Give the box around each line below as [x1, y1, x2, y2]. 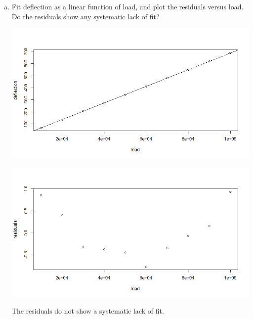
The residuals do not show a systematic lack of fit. [11, 305, 164, 316]
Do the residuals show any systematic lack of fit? [11, 11, 160, 21]
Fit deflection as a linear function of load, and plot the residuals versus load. [11, 1, 244, 11]
